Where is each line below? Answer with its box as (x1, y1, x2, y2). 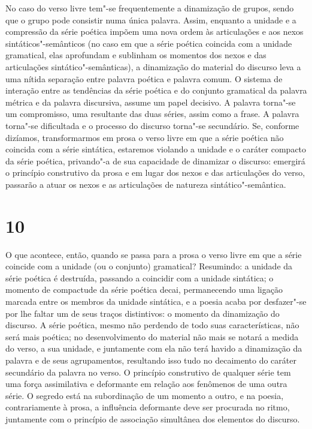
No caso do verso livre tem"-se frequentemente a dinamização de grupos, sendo (5, 2, 294, 14)
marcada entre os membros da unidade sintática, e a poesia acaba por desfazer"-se (5, 295, 307, 307)
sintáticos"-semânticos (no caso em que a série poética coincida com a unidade (5, 37, 292, 49)
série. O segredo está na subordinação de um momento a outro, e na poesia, (5, 389, 284, 401)
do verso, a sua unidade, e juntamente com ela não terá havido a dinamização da (5, 342, 302, 355)
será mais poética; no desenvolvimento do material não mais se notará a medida (5, 330, 299, 343)
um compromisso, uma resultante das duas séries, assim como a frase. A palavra (5, 107, 299, 120)
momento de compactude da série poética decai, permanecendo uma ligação (5, 283, 283, 296)
